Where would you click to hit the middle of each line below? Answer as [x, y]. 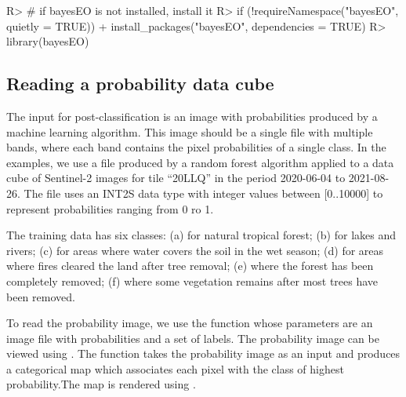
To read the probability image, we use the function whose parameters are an [190, 323]
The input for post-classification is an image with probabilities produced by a [192, 116]
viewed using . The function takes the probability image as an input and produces [203, 353]
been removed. [41, 296]
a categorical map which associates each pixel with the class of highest [175, 368]
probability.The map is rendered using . [101, 384]
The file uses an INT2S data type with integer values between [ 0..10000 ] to [203, 193]
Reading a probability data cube [140, 84]
